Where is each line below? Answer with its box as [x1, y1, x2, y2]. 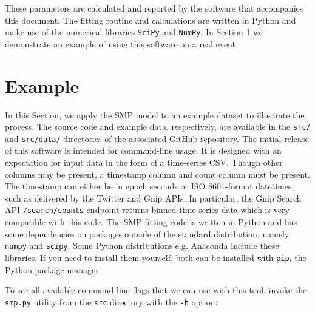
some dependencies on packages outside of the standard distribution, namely [5, 227, 290, 240]
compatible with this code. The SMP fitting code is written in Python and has [5, 215, 297, 228]
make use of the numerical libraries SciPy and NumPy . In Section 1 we [5, 25, 263, 38]
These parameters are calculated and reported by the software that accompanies [5, 2, 303, 14]
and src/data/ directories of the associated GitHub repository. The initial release [5, 132, 309, 144]
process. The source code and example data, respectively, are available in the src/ [5, 120, 311, 133]
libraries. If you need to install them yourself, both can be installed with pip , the [5, 251, 307, 263]
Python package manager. [5, 263, 101, 276]
